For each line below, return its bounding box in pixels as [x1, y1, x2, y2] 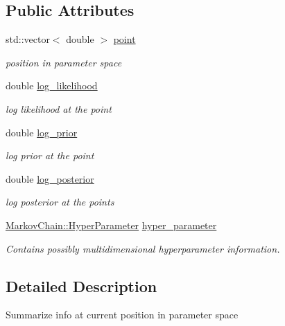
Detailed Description [6, 275, 157, 296]
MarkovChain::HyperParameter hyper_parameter [6, 217, 217, 232]
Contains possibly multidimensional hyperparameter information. [6, 241, 280, 255]
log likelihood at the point [6, 101, 112, 116]
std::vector [6, 32, 50, 46]
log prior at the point [6, 148, 94, 163]
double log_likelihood [6, 78, 98, 93]
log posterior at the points [6, 194, 114, 209]
